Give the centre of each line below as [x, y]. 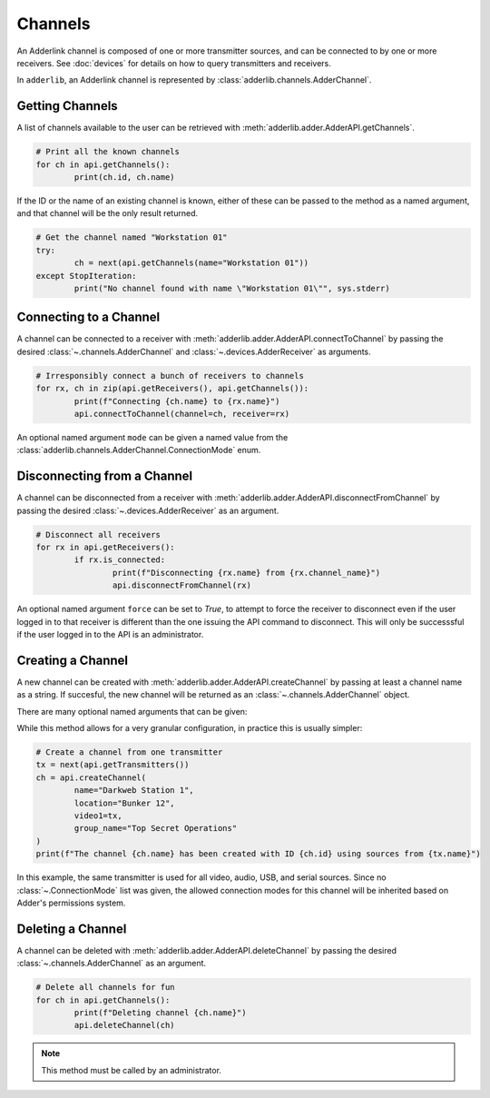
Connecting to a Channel [88, 317]
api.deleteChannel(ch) [125, 1025]
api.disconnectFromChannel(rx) [181, 585]
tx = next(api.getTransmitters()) [113, 765]
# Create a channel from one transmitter [129, 752]
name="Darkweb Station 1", [134, 791]
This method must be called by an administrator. [132, 1070]
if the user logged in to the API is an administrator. [110, 634]
